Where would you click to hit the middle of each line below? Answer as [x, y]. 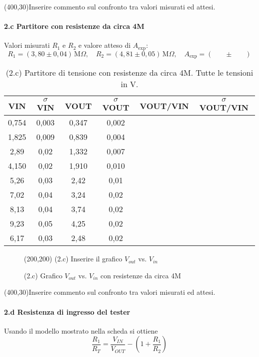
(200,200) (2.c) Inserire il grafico [73, 259]
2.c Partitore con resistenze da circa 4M [74, 26]
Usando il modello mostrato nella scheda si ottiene [81, 330]
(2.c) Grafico [43, 275]
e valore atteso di [105, 45]
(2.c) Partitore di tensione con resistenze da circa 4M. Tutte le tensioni [129, 73]
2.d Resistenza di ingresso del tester [67, 311]
